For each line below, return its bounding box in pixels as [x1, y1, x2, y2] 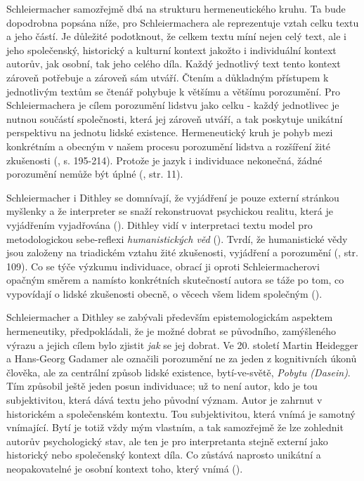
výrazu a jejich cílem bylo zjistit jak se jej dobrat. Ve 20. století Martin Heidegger [6, 337, 358, 352]
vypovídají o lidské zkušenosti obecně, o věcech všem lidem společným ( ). [6, 286, 323, 301]
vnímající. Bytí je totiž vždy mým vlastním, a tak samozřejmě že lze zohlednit [6, 420, 344, 435]
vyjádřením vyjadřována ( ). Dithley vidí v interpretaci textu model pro [6, 217, 313, 232]
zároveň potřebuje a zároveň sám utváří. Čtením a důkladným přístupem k [6, 70, 329, 84]
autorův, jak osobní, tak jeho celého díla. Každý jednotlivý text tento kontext [6, 56, 341, 71]
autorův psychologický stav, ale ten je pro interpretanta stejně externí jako [6, 433, 328, 448]
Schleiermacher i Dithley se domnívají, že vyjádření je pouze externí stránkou [6, 190, 339, 204]
